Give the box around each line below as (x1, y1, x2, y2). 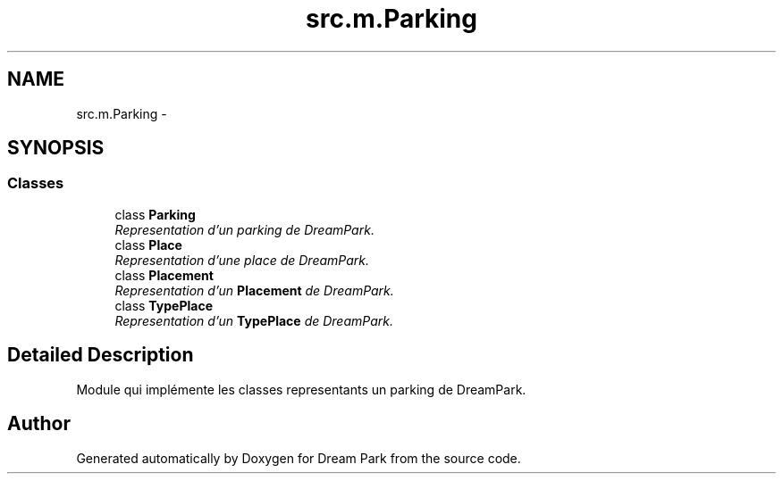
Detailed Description (7, 344, 194, 367)
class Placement (114, 267, 214, 283)
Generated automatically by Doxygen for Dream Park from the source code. (76, 450, 521, 466)
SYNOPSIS (7, 137, 105, 160)
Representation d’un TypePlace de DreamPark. (114, 312, 393, 328)
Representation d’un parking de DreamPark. (114, 221, 375, 237)
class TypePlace (114, 297, 213, 313)
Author (7, 412, 71, 435)
